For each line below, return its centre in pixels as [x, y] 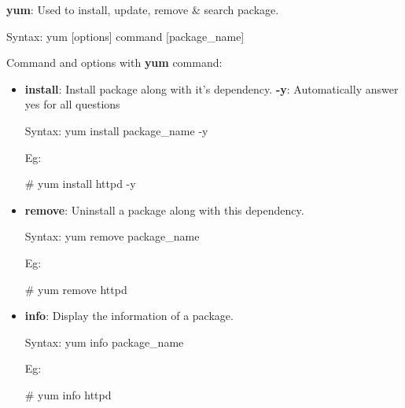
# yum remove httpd [76, 289]
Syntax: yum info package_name [104, 342]
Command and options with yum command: [114, 62]
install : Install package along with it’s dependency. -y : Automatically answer [212, 88]
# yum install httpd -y [80, 184]
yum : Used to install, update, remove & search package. [143, 9]
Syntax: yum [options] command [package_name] [125, 36]
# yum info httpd [68, 394]
